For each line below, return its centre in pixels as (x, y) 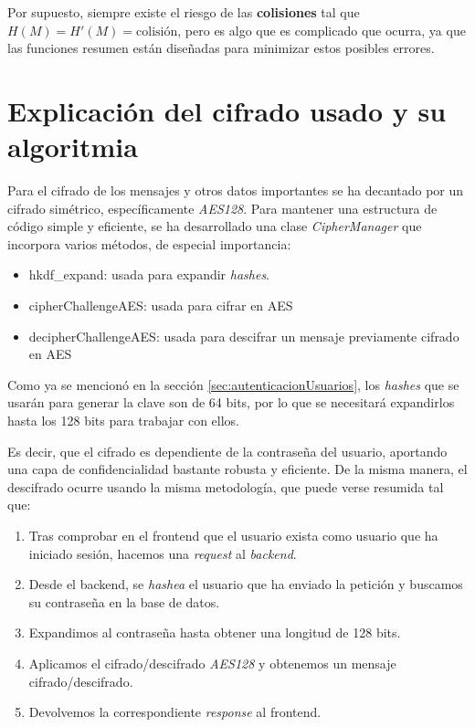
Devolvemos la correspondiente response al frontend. (175, 712)
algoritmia (73, 147)
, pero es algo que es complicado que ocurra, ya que (322, 30)
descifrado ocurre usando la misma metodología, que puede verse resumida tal (226, 486)
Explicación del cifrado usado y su (227, 110)
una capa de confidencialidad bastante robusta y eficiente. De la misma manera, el (237, 469)
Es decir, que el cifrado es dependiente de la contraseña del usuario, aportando (227, 451)
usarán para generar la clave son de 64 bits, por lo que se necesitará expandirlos (231, 402)
